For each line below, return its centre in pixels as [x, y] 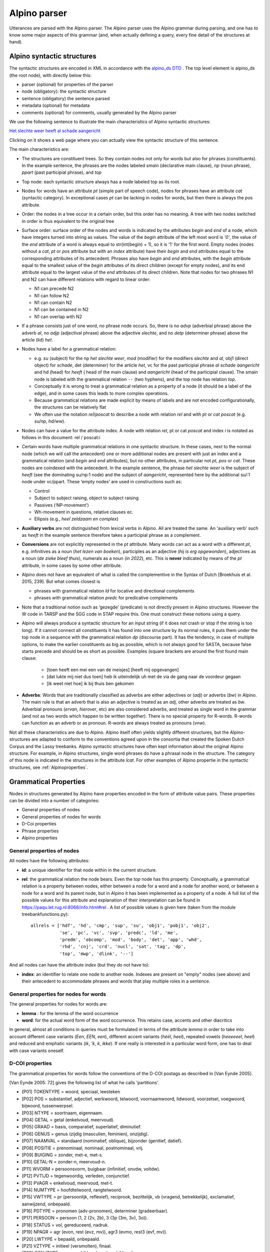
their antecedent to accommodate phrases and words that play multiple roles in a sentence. [116, 981]
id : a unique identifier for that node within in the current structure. [89, 870]
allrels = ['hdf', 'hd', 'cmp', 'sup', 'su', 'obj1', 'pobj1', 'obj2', [120, 926]
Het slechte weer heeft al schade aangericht [55, 131]
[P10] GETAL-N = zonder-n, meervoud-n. [64, 1162]
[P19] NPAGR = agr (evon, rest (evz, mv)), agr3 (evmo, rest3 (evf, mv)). [94, 1232]
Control [42, 491]
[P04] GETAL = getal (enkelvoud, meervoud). [68, 1120]
